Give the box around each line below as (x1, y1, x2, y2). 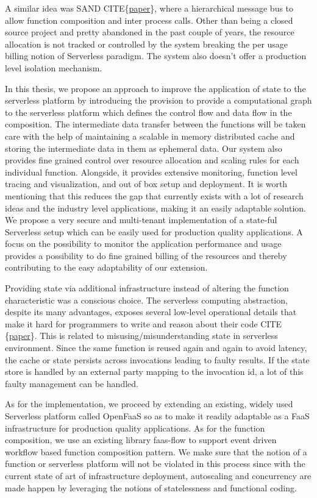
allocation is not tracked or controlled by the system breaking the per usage (5, 37, 288, 50)
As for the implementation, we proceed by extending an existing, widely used (5, 397, 293, 410)
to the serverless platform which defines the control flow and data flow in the (5, 105, 292, 118)
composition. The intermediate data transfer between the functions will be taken (5, 118, 306, 130)
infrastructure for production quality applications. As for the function (5, 421, 265, 434)
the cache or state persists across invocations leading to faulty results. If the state (5, 353, 310, 366)
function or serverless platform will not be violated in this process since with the (5, 457, 305, 470)
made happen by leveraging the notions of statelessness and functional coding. (5, 481, 297, 494)
